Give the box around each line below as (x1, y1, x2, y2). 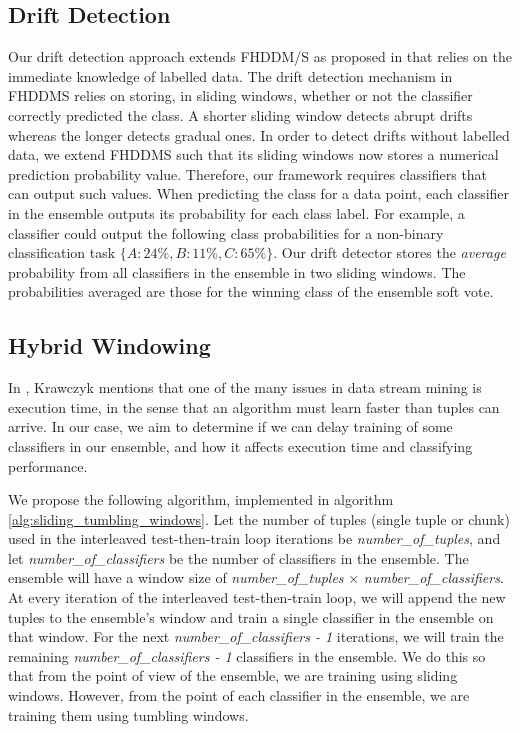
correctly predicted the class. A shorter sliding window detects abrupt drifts (8, 104, 473, 125)
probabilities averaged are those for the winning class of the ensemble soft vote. (8, 281, 494, 302)
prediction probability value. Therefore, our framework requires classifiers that (8, 163, 488, 184)
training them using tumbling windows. (8, 704, 249, 725)
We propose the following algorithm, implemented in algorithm (8, 489, 394, 510)
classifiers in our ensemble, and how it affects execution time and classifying (8, 435, 473, 456)
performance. (8, 455, 88, 476)
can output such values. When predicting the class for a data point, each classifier (8, 183, 510, 204)
